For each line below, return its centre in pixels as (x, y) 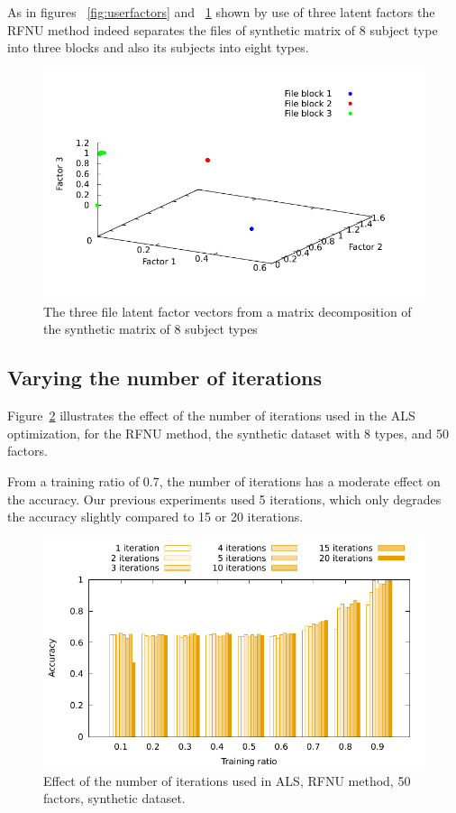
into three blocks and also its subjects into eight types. (158, 47)
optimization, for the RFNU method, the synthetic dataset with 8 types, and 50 (228, 433)
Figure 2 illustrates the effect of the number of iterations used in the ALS (211, 416)
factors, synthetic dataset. (114, 798)
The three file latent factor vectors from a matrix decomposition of (228, 311)
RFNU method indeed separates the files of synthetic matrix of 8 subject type (223, 29)
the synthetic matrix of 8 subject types (150, 329)
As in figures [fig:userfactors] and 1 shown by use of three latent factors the (221, 12)
